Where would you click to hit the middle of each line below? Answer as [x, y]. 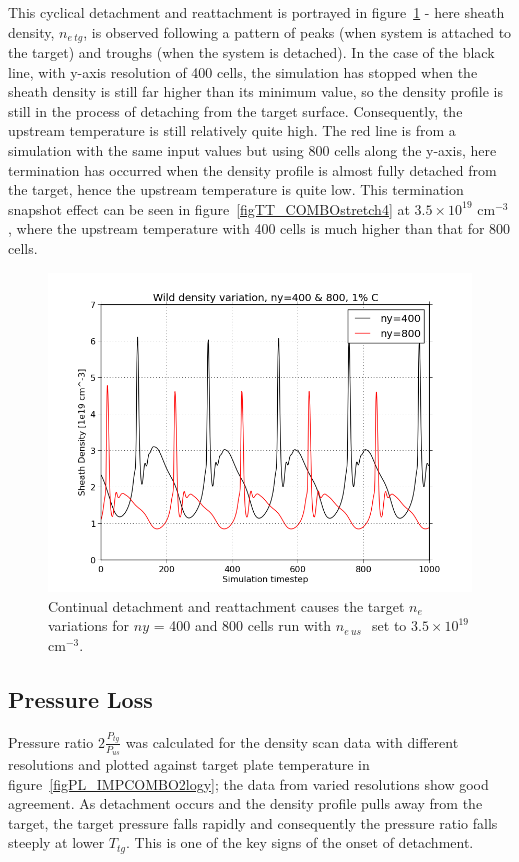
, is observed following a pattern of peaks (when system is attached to [297, 31]
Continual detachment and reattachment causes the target [226, 605]
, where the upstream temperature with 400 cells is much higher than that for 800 [259, 228]
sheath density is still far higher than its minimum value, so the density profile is [256, 91]
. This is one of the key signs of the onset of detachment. [300, 842]
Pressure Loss [80, 698]
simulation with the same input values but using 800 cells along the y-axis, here [252, 150]
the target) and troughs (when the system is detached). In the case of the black [251, 52]
